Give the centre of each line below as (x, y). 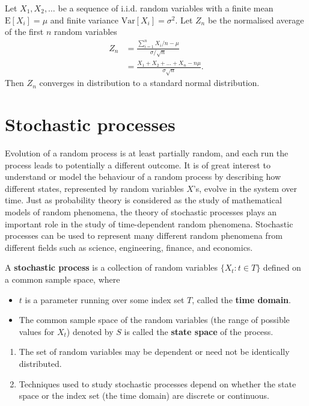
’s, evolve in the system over (245, 188)
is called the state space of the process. (199, 331)
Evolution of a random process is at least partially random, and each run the (147, 153)
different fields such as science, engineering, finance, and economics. (129, 247)
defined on (282, 267)
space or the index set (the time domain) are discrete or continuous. (144, 395)
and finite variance (84, 20)
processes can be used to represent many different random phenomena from (144, 235)
